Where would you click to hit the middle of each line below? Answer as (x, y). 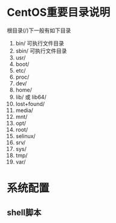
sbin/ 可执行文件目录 (41, 51)
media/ (24, 110)
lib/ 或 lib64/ (31, 97)
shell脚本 (24, 212)
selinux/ (25, 136)
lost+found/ (30, 104)
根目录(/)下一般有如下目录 (39, 30)
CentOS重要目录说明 (59, 12)
